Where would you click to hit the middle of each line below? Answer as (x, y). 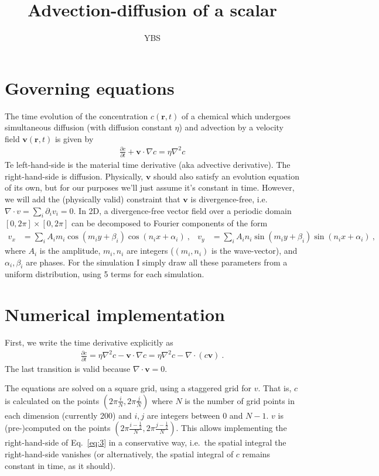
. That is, (275, 388)
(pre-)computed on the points (58, 428)
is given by (74, 138)
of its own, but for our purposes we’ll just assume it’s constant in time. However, (150, 187)
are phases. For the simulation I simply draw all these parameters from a (157, 262)
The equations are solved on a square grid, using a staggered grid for (128, 388)
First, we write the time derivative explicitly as (89, 342)
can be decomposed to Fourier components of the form (169, 223)
